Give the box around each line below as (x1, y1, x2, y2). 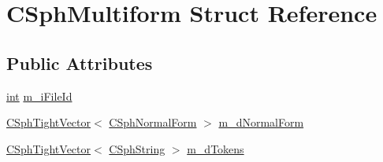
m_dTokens (187, 140, 244, 156)
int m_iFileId (6, 87, 73, 104)
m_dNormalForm (218, 114, 304, 131)
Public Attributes (6, 50, 153, 75)
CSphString (109, 140, 165, 156)
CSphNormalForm (109, 114, 197, 131)
